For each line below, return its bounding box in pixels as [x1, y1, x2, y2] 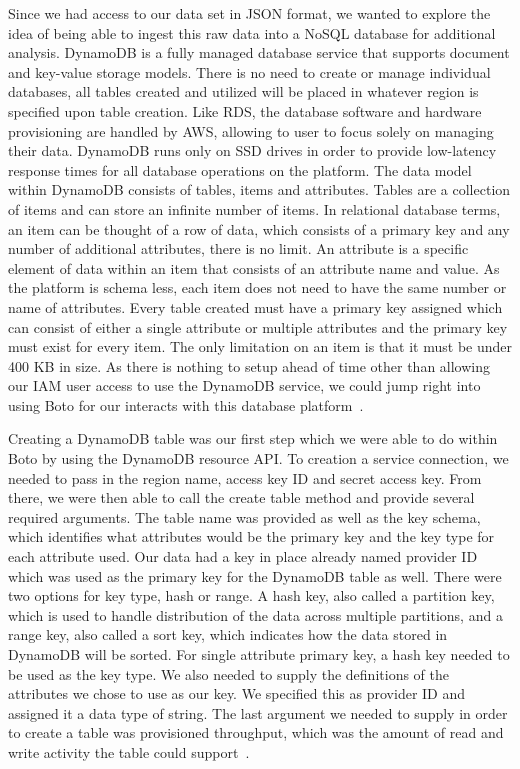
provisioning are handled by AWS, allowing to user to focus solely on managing [8, 120, 494, 141]
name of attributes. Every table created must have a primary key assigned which [8, 296, 503, 317]
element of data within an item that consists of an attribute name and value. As [8, 257, 500, 278]
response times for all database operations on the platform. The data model [8, 159, 472, 180]
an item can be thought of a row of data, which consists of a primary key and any [8, 218, 510, 239]
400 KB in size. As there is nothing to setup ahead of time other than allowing [8, 355, 491, 376]
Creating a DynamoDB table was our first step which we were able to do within [8, 428, 498, 449]
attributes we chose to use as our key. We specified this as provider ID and [8, 683, 466, 704]
